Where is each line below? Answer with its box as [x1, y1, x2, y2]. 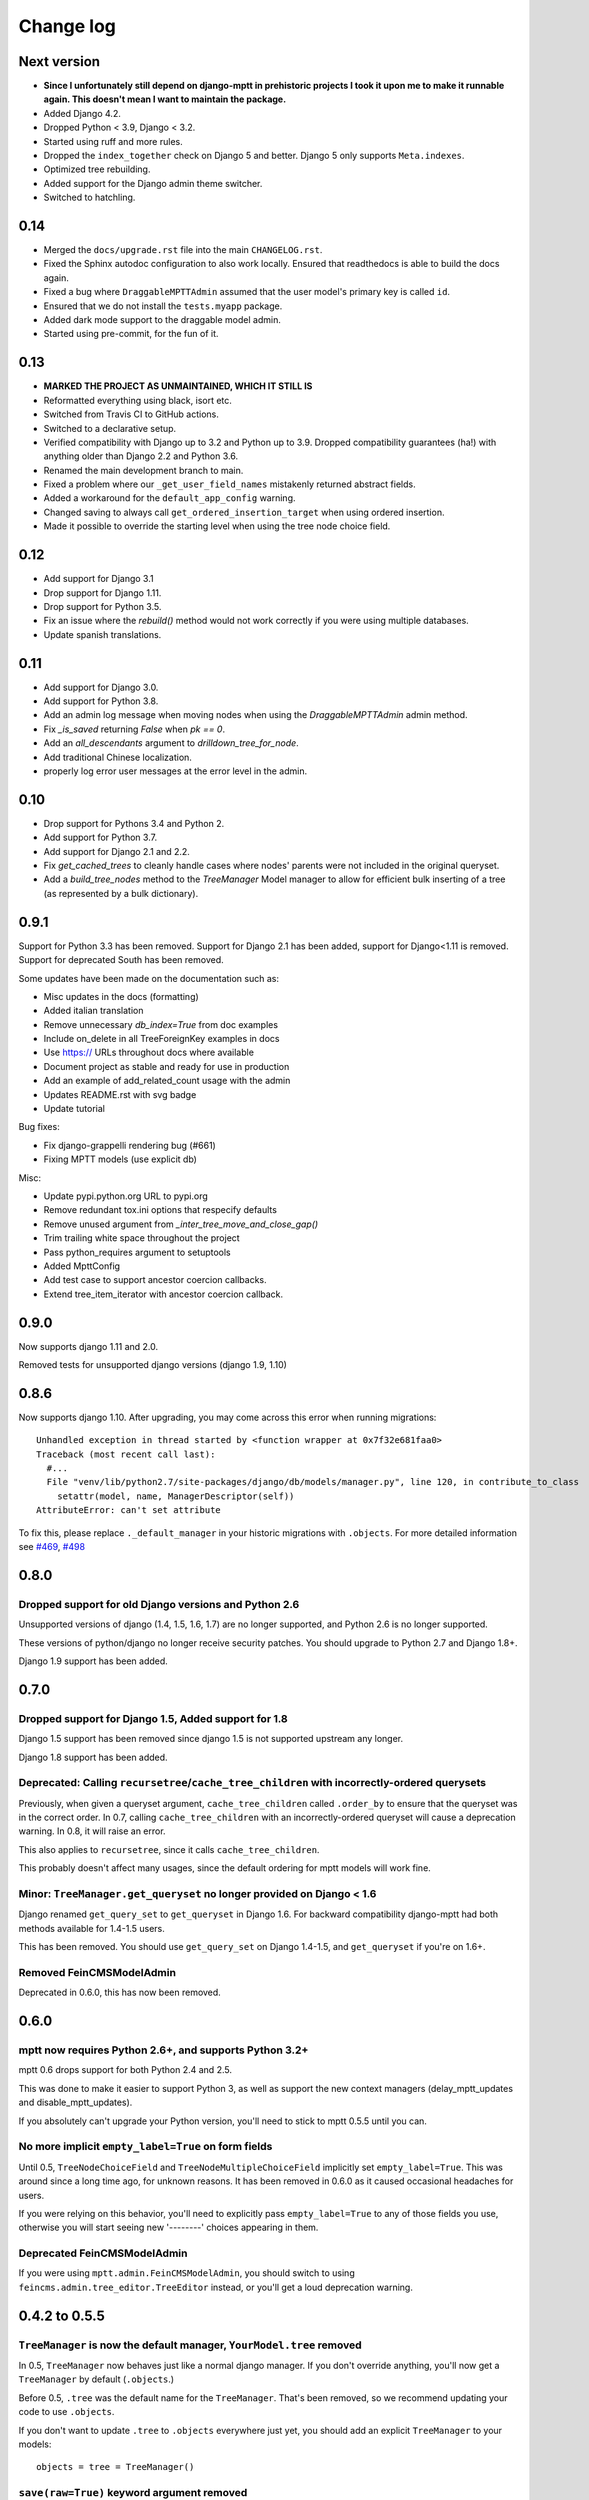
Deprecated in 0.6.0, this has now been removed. [18, 1986, 222, 1999]
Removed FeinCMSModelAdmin [18, 1965, 177, 1979]
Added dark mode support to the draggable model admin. [43, 314, 282, 326]
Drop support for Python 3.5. [43, 600, 162, 612]
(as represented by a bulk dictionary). [43, 887, 199, 899]
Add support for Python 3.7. [43, 831, 158, 844]
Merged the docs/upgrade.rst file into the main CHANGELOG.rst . [43, 244, 323, 256]
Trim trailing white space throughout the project [43, 1232, 240, 1244]
